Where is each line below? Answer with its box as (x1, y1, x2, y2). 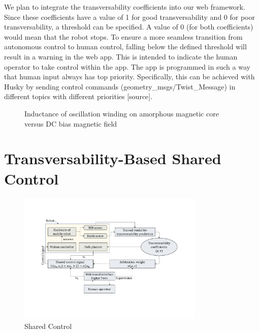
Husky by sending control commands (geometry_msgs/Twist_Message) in (4, 81, 236, 92)
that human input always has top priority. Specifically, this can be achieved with (4, 71, 255, 82)
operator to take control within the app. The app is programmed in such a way (4, 61, 250, 72)
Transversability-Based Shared (4, 148, 221, 169)
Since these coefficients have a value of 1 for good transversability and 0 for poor (4, 11, 255, 22)
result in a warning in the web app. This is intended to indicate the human (4, 51, 238, 62)
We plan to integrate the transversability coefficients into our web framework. (4, 2, 245, 12)
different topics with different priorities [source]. (4, 91, 153, 102)
